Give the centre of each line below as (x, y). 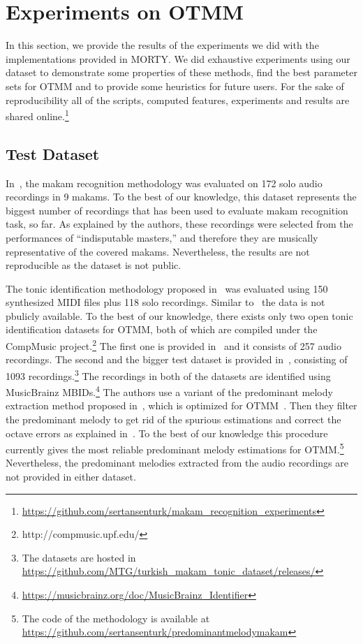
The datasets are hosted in (79, 557)
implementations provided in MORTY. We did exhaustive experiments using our (178, 58)
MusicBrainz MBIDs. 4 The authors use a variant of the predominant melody (169, 391)
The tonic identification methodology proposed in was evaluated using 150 (167, 288)
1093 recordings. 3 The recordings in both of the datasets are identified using (168, 374)
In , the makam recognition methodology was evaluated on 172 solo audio (164, 183)
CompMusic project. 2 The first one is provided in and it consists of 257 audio (173, 345)
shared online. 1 (37, 115)
